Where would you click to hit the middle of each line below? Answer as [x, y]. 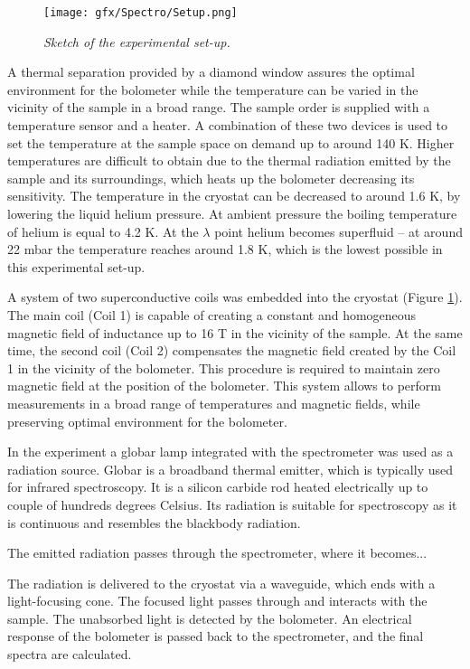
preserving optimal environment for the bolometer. [147, 421]
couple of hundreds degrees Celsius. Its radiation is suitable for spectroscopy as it [232, 504]
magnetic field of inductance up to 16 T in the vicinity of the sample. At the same [235, 332]
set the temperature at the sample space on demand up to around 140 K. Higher [231, 142]
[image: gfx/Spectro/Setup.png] [141, 13]
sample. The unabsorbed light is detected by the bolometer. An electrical [210, 618]
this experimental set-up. [76, 266]
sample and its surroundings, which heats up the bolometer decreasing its [211, 178]
